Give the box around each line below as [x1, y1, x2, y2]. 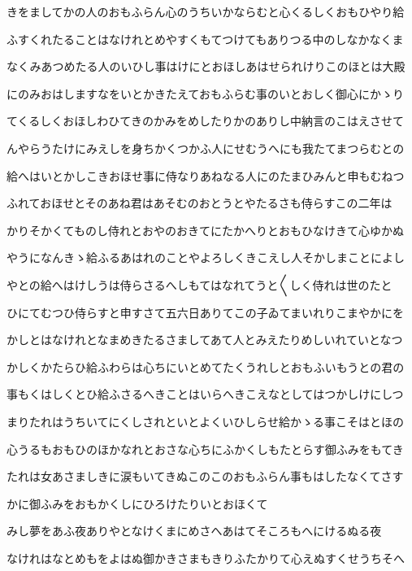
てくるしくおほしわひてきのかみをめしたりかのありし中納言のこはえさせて [7, 112, 404, 129]
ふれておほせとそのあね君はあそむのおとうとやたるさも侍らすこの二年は [7, 194, 392, 211]
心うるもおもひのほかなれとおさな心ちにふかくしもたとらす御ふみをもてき [7, 440, 404, 457]
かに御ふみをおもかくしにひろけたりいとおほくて [7, 495, 268, 512]
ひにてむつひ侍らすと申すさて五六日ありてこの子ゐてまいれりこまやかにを [7, 303, 405, 320]
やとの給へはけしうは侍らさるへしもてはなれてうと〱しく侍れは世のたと [7, 276, 392, 293]
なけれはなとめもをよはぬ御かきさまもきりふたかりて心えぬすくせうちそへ [7, 549, 405, 566]
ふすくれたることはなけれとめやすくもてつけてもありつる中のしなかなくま [7, 30, 404, 47]
